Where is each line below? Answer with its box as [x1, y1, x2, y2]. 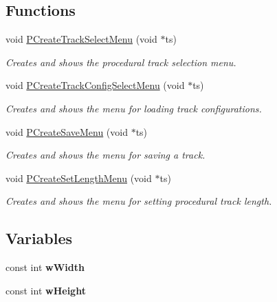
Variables [5, 228, 73, 249]
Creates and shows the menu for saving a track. [5, 148, 206, 162]
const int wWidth [5, 260, 85, 274]
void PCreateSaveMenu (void [5, 124, 128, 139]
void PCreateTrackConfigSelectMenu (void [5, 78, 185, 92]
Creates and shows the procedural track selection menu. [5, 54, 236, 69]
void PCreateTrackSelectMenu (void [5, 32, 157, 46]
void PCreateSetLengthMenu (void [5, 170, 152, 185]
